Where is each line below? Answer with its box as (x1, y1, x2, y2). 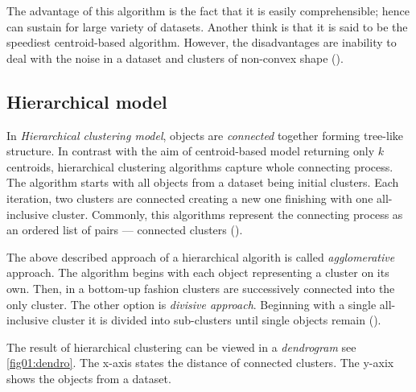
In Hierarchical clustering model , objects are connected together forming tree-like (6, 126, 403, 143)
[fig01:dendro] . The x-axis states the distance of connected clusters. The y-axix (6, 354, 394, 371)
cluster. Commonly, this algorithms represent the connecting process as (51, 205, 403, 222)
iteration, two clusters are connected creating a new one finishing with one (6, 189, 373, 206)
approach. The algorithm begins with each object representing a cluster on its (6, 264, 389, 281)
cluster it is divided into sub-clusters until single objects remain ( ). (51, 312, 381, 328)
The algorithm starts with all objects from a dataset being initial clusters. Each (6, 174, 399, 191)
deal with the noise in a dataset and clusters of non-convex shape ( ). (6, 49, 344, 66)
